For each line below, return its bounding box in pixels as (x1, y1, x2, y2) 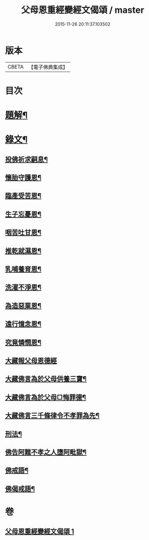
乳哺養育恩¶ (5, 265, 42, 273)
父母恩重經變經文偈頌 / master (21, 4, 144, 16)
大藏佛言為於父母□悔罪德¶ (5, 393, 86, 401)
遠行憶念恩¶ (5, 320, 42, 328)
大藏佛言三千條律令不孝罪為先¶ (5, 411, 100, 420)
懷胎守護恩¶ (5, 174, 42, 182)
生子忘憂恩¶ (5, 210, 42, 218)
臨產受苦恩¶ (5, 192, 42, 200)
